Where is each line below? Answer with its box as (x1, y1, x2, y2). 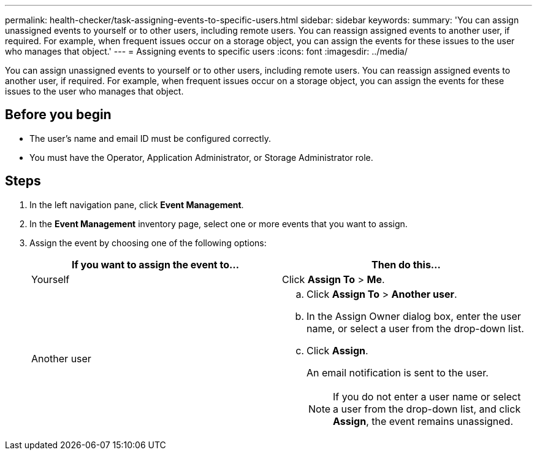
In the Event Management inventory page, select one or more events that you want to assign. (29, 218, 408, 229)
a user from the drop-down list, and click (333, 402, 521, 415)
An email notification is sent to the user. (307, 366, 489, 379)
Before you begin (5, 107, 112, 123)
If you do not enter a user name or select (333, 390, 521, 403)
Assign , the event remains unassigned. (333, 414, 514, 427)
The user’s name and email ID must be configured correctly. (29, 133, 271, 144)
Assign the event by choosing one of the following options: (29, 237, 267, 248)
